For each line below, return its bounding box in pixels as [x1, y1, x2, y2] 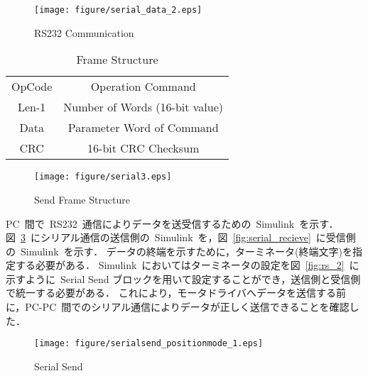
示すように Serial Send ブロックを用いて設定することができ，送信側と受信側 [6, 271, 361, 286]
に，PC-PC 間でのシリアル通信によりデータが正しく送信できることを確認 [6, 299, 350, 314]
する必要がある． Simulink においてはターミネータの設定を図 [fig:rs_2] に [15, 258, 359, 272]
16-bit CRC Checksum [87, 140, 200, 157]
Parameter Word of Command [67, 119, 219, 136]
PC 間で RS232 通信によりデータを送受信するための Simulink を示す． [6, 216, 339, 231]
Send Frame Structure [34, 192, 130, 206]
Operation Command [90, 78, 196, 95]
